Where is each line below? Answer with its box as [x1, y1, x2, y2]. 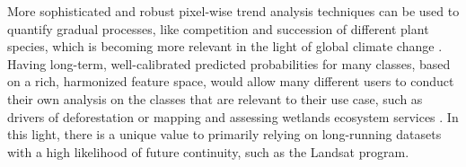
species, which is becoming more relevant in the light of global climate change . [7, 37, 443, 56]
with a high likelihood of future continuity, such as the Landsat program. [7, 142, 409, 161]
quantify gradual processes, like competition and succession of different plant [7, 19, 429, 38]
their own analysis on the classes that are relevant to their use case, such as [7, 89, 423, 108]
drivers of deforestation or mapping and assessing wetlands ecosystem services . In [7, 107, 459, 126]
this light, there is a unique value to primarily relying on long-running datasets [7, 125, 442, 144]
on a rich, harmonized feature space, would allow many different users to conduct [7, 72, 454, 91]
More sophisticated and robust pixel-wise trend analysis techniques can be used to [7, 2, 460, 20]
